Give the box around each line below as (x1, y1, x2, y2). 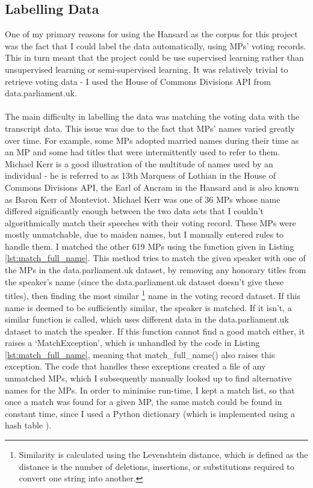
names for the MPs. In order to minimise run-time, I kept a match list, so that (5, 383, 295, 396)
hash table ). (5, 419, 52, 431)
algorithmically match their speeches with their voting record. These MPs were (5, 216, 296, 229)
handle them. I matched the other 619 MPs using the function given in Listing (5, 239, 294, 252)
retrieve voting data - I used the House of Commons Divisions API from (5, 75, 271, 87)
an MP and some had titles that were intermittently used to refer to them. (5, 146, 280, 158)
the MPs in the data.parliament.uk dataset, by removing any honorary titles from (5, 264, 306, 276)
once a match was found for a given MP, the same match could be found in (5, 395, 282, 408)
